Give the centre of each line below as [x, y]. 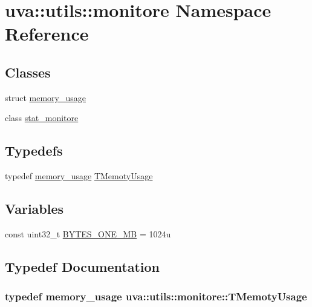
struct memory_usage [45, 97]
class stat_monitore [42, 118]
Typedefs [34, 150]
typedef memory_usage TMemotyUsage [79, 176]
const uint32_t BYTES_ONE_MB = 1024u [88, 233]
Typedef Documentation [82, 266]
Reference [47, 34]
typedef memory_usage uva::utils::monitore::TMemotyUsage [156, 296]
